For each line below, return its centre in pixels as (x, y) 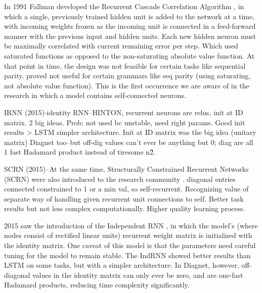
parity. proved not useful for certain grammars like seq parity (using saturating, (127, 76)
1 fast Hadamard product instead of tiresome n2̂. (80, 152)
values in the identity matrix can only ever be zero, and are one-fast (138, 275)
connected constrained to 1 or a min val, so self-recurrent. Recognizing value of (126, 189)
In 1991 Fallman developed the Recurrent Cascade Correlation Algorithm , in (124, 6)
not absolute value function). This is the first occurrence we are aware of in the (127, 85)
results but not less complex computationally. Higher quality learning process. (125, 208)
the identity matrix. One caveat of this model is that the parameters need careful (130, 245)
